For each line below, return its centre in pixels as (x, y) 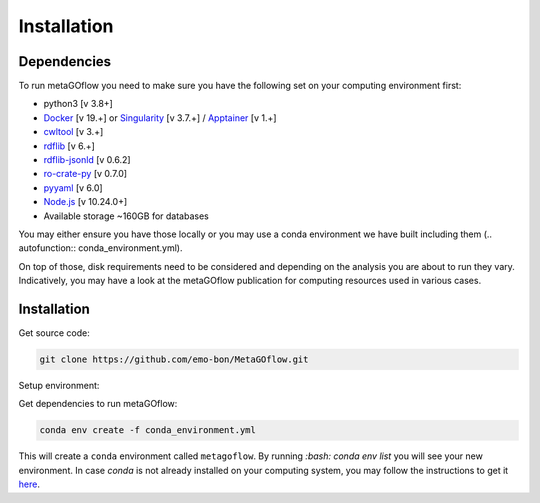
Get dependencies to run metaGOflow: (98, 404)
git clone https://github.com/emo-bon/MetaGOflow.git (174, 359)
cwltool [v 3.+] (73, 132)
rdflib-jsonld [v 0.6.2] (87, 160)
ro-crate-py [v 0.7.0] (85, 174)
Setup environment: (59, 386)
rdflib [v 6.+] (69, 146)
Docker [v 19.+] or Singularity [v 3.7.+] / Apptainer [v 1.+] (160, 117)
